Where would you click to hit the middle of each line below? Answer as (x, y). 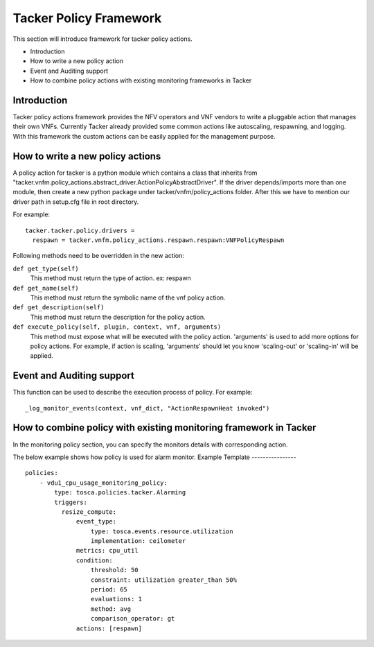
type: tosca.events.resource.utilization (162, 531)
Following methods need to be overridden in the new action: (99, 256)
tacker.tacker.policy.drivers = (80, 230)
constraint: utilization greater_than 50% (163, 580)
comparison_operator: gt (133, 619)
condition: (95, 560)
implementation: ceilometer (138, 541)
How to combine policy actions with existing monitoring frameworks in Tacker (141, 80)
